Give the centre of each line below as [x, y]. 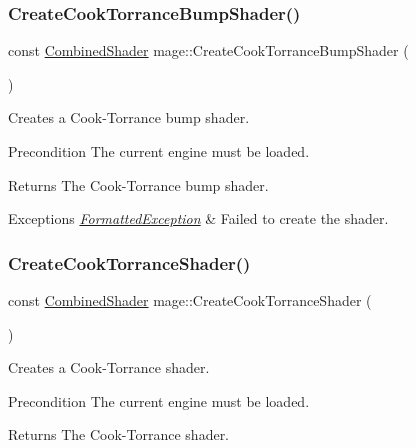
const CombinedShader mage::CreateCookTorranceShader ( [190, 300]
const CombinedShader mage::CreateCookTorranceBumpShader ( [208, 50]
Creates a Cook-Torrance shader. [109, 367]
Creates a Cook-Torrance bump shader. [129, 117]
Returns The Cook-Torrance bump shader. [138, 184]
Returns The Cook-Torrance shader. [119, 434]
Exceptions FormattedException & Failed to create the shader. [198, 218]
